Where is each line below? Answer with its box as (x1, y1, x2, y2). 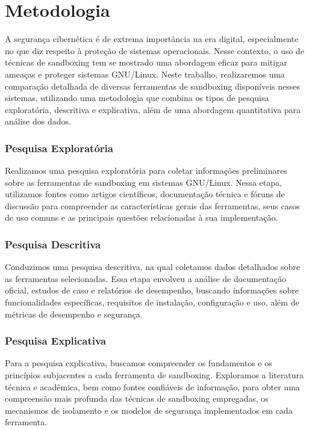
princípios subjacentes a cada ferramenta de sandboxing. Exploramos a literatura (5, 369, 304, 381)
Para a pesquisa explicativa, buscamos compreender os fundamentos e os (5, 357, 272, 369)
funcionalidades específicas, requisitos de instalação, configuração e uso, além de (5, 296, 299, 309)
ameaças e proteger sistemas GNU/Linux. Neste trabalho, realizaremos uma (5, 67, 285, 80)
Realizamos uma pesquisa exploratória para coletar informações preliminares (5, 164, 287, 177)
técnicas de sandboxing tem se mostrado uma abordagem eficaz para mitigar (5, 56, 287, 69)
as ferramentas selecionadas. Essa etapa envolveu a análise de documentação (5, 272, 287, 284)
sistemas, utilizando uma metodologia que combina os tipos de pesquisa (5, 91, 269, 104)
